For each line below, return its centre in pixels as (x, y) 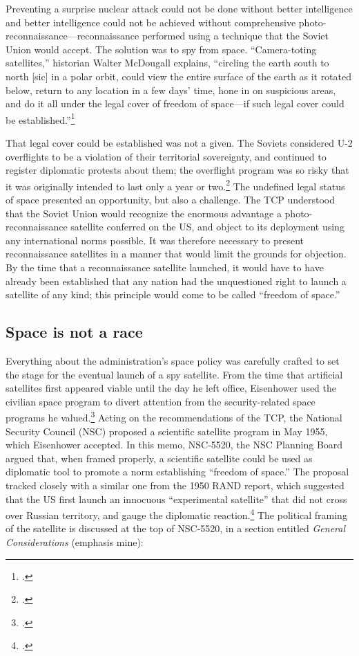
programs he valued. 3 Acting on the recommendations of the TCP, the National (174, 417)
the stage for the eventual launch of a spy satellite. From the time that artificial (174, 374)
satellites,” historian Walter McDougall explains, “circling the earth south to (167, 63)
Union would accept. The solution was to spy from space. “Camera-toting (161, 49)
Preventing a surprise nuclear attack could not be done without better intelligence (179, 8)
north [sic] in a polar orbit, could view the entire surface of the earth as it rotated (179, 76)
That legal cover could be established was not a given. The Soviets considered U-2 (179, 143)
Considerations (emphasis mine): (75, 542)
